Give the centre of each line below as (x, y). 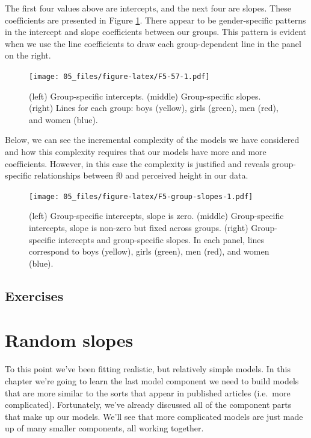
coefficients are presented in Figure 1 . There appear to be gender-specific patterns (155, 20)
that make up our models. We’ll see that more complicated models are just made (154, 416)
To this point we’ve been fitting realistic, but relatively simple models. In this (148, 369)
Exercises (34, 295)
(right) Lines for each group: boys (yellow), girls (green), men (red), (154, 108)
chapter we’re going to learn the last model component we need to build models (152, 380)
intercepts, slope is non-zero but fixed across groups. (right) (139, 228)
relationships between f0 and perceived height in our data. (141, 175)
